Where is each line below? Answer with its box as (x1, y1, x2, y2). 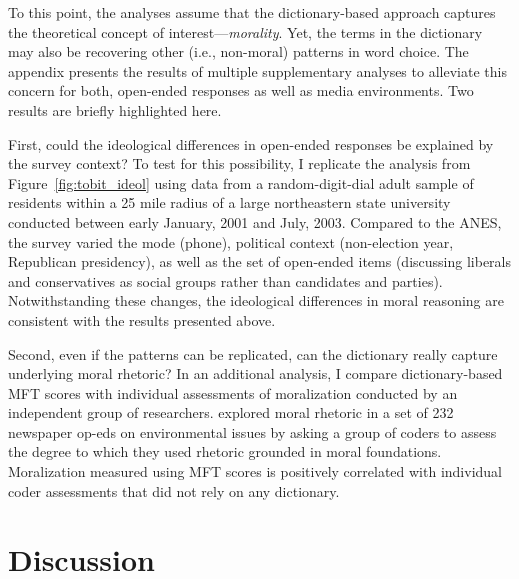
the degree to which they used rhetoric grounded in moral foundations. (8, 441, 442, 462)
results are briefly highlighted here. (8, 99, 222, 120)
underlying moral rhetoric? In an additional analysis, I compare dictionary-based (8, 363, 503, 384)
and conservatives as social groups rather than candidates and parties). (8, 270, 443, 291)
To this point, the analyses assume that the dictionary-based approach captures (8, 2, 496, 22)
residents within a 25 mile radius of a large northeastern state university (8, 192, 451, 213)
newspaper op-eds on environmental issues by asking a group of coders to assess (8, 421, 497, 442)
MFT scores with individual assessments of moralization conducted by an (8, 382, 458, 403)
